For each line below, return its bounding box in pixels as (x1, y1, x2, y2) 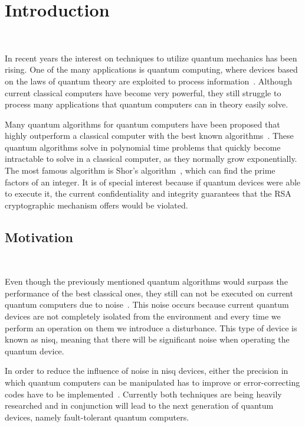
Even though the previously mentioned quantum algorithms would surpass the (5, 275, 288, 288)
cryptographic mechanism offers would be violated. (5, 198, 188, 211)
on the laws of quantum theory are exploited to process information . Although (5, 74, 292, 87)
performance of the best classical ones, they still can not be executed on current (5, 286, 293, 299)
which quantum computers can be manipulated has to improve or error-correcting (5, 376, 300, 388)
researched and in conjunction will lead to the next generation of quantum (5, 399, 274, 412)
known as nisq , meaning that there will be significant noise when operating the (5, 333, 290, 345)
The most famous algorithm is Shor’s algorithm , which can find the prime (5, 164, 276, 177)
